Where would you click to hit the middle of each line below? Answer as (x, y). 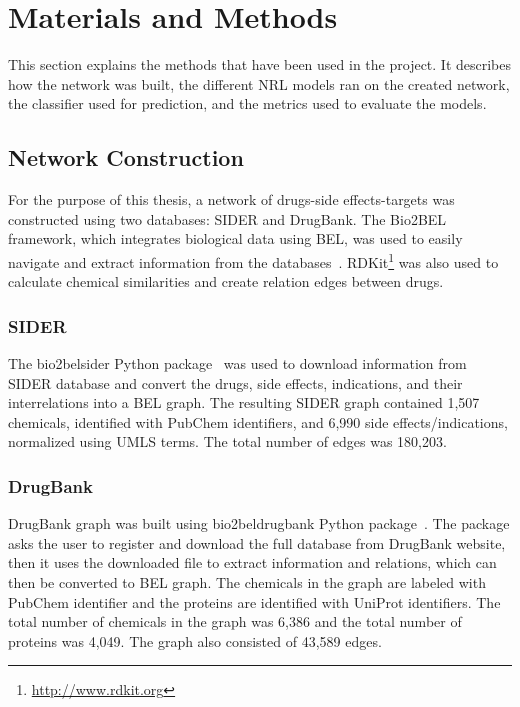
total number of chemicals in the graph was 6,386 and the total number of (235, 621)
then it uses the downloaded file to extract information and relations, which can (252, 562)
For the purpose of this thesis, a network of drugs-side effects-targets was (231, 199)
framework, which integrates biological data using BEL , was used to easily (235, 238)
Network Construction (126, 157)
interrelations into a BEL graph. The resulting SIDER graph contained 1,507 (244, 402)
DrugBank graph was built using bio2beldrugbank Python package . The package (259, 523)
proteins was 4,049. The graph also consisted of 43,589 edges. (195, 640)
